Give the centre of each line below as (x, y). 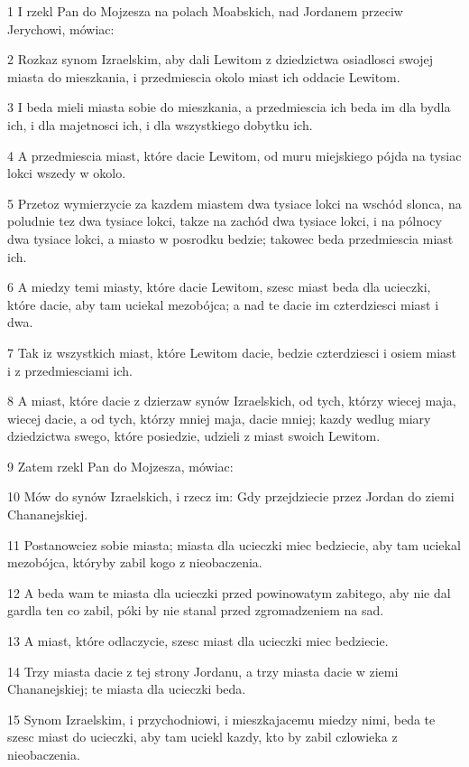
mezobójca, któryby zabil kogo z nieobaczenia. (135, 562)
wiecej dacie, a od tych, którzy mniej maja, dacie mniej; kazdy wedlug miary (219, 418)
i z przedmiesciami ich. (70, 370)
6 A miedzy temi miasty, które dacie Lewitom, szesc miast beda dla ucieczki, (219, 287)
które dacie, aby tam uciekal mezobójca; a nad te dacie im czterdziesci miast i (223, 304)
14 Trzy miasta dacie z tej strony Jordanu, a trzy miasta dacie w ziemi (203, 671)
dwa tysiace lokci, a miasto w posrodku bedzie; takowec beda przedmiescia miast (230, 238)
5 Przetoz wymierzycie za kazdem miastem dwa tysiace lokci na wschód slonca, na (234, 203)
